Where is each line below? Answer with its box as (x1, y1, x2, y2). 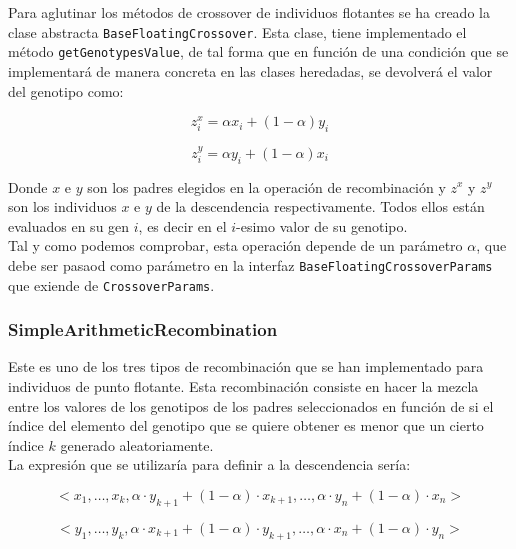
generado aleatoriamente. (60, 434, 214, 455)
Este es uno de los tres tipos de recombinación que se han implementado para (8, 356, 484, 377)
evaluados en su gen (8, 215, 130, 236)
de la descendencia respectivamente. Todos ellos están (156, 196, 485, 217)
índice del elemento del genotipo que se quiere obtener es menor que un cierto (8, 415, 484, 436)
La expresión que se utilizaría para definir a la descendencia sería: (8, 454, 411, 475)
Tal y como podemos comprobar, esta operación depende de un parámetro (8, 235, 463, 256)
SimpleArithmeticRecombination (8, 317, 278, 342)
